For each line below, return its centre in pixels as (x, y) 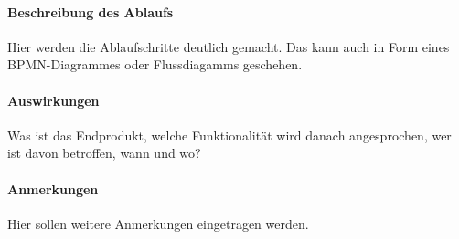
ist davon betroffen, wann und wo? (104, 153)
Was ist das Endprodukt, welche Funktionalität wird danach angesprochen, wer (229, 135)
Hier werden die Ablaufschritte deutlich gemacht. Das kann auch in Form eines (229, 46)
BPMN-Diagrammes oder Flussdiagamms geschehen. (155, 64)
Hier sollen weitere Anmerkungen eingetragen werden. (158, 223)
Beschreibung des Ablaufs (91, 11)
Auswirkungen (53, 100)
